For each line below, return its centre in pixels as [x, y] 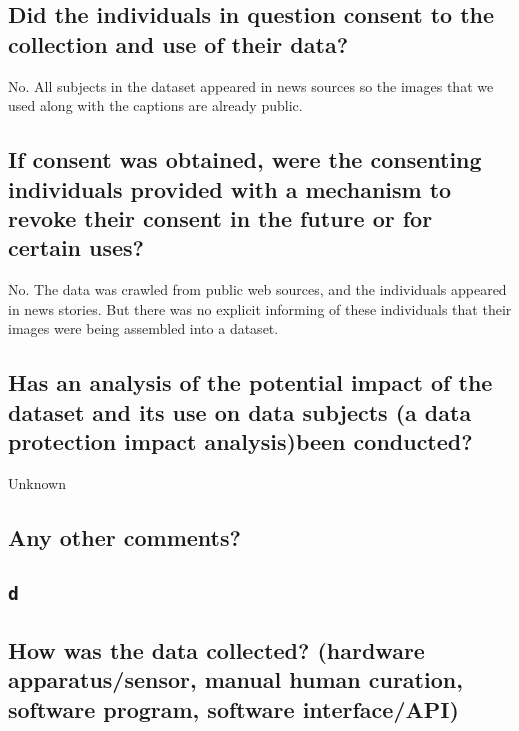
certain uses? [76, 247]
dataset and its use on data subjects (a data [240, 411]
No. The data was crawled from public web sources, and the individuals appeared [257, 289]
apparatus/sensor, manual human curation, [235, 679]
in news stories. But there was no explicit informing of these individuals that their [260, 308]
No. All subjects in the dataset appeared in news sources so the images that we [251, 85]
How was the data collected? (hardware [216, 650]
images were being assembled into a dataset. [143, 328]
